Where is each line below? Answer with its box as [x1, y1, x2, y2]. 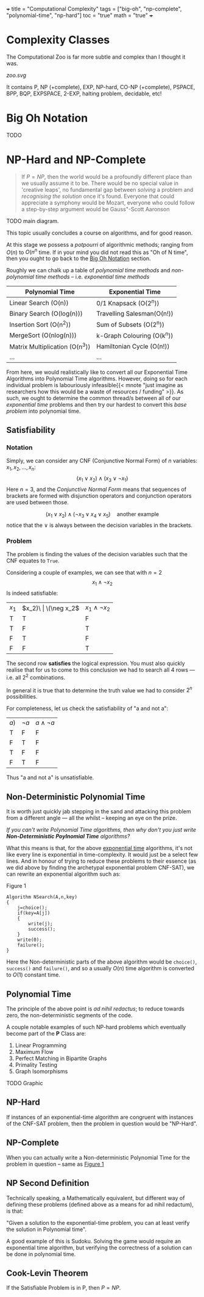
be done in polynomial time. [6, 1250, 76, 1257]
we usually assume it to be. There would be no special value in [21, 180, 178, 187]
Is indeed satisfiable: [6, 589, 58, 597]
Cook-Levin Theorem [6, 1268, 88, 1278]
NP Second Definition [6, 1178, 90, 1188]
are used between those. [6, 499, 69, 506]
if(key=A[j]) [17, 910, 51, 917]
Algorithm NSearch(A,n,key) [6, 894, 78, 900]
